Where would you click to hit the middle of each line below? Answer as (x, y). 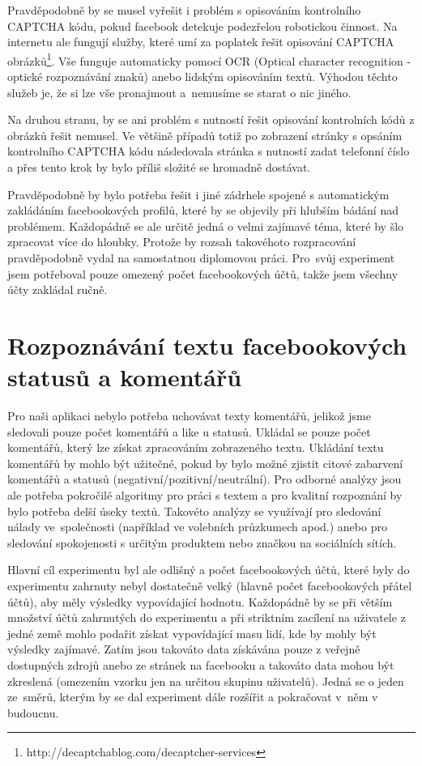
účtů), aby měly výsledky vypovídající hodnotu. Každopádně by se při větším (200, 601)
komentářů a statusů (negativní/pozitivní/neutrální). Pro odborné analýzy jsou (205, 479)
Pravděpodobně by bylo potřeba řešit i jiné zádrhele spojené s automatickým (198, 194)
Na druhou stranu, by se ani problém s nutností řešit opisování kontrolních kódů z (211, 119)
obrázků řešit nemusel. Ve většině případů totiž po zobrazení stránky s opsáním (205, 135)
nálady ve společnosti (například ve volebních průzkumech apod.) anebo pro (197, 527)
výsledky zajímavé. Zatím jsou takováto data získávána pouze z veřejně (184, 649)
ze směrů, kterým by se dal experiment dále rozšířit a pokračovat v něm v (193, 697)
